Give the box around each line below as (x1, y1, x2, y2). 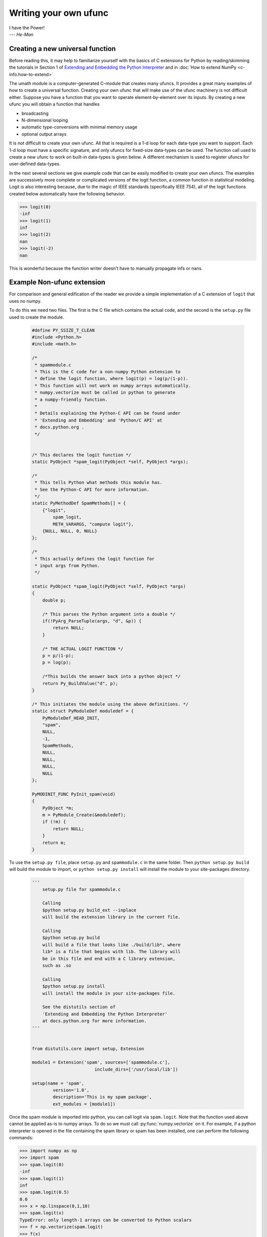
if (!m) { (42, 819, 66, 825)
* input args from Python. (35, 563, 100, 569)
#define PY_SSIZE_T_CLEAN (32, 327, 95, 333)
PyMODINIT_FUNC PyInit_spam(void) (32, 791, 116, 797)
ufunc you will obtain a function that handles (9, 101, 100, 107)
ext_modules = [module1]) (52, 1101, 116, 1107)
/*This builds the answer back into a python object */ (42, 673, 181, 679)
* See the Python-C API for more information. (35, 486, 149, 492)
